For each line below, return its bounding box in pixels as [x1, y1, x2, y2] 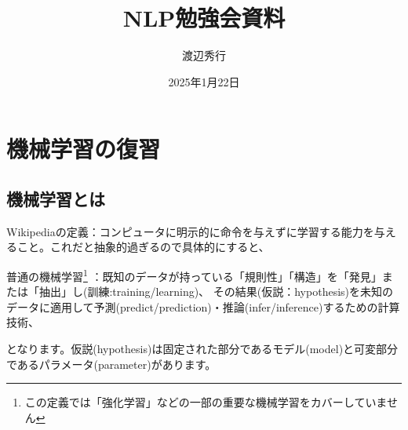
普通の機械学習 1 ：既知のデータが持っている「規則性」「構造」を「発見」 [6, 265, 382, 284]
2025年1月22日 [168, 73, 240, 89]
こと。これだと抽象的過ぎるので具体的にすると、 [16, 239, 270, 255]
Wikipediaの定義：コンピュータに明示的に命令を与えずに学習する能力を [6, 223, 374, 239]
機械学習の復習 [6, 133, 161, 165]
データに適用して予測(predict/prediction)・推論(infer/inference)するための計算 [6, 298, 400, 315]
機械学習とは [6, 186, 105, 210]
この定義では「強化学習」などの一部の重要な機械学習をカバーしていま [24, 394, 387, 410]
